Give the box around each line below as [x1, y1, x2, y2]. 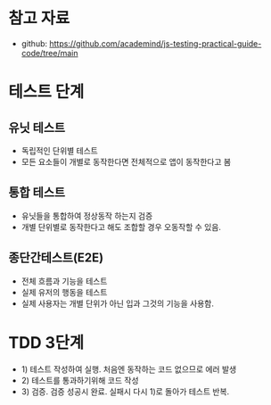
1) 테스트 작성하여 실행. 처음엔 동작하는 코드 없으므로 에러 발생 [21, 363, 237, 375]
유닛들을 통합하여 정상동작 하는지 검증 [21, 211, 153, 221]
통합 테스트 [8, 185, 66, 201]
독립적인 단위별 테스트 [21, 145, 99, 156]
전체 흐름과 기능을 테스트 [21, 276, 108, 286]
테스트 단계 [8, 82, 85, 103]
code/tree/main [21, 47, 78, 58]
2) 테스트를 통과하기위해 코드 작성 [21, 375, 139, 385]
